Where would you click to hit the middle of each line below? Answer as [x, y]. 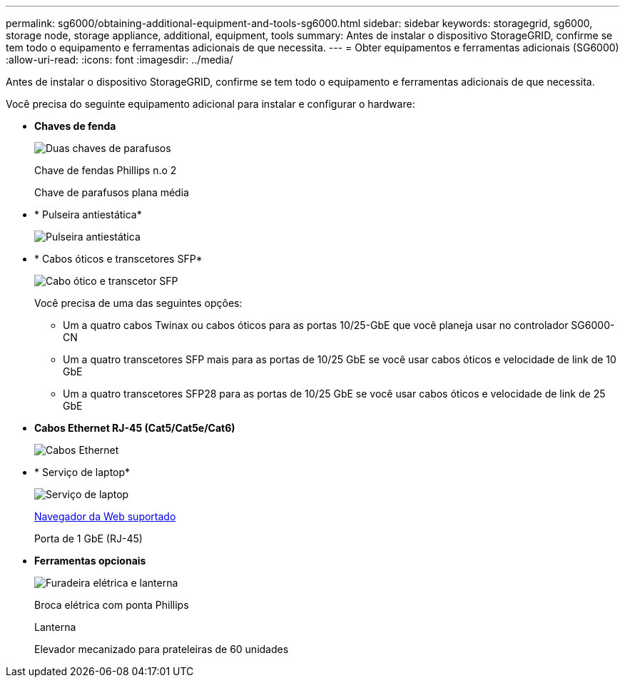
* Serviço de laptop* [82, 472]
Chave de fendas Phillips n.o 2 [106, 170]
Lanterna [55, 627]
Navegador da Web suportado [105, 516]
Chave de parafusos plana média [112, 192]
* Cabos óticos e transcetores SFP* [118, 259]
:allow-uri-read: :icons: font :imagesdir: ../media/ [120, 60]
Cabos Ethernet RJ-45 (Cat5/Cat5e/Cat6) [135, 428]
